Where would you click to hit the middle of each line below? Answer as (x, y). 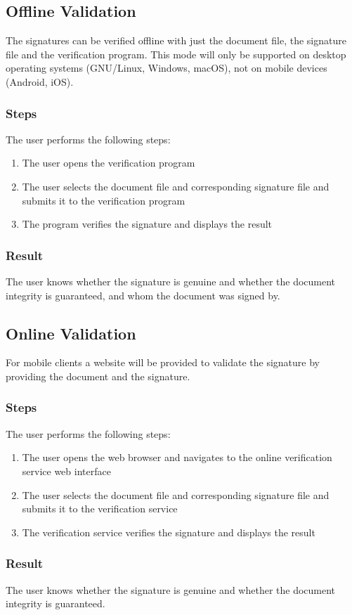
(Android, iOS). (40, 81)
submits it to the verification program (104, 200)
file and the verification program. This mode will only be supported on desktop (176, 54)
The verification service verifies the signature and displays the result (169, 532)
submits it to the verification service (100, 509)
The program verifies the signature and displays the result (147, 224)
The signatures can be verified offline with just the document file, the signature (176, 40)
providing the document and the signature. (98, 376)
